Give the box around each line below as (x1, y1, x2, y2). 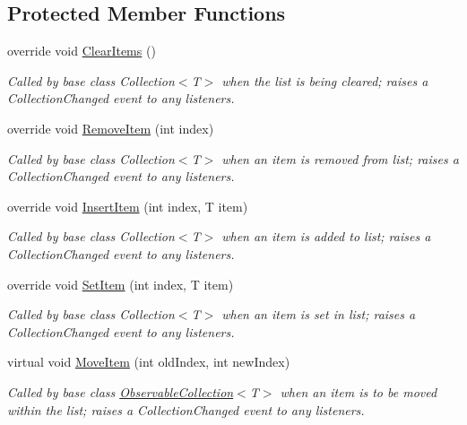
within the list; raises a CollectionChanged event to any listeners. (7, 400, 365, 419)
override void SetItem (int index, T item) (7, 274, 234, 293)
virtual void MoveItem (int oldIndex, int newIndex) (7, 352, 290, 371)
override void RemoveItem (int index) (7, 118, 214, 137)
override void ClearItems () (7, 41, 156, 60)
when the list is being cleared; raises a (221, 71, 428, 90)
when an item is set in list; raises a (221, 305, 416, 324)
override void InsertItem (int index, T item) (7, 196, 248, 215)
